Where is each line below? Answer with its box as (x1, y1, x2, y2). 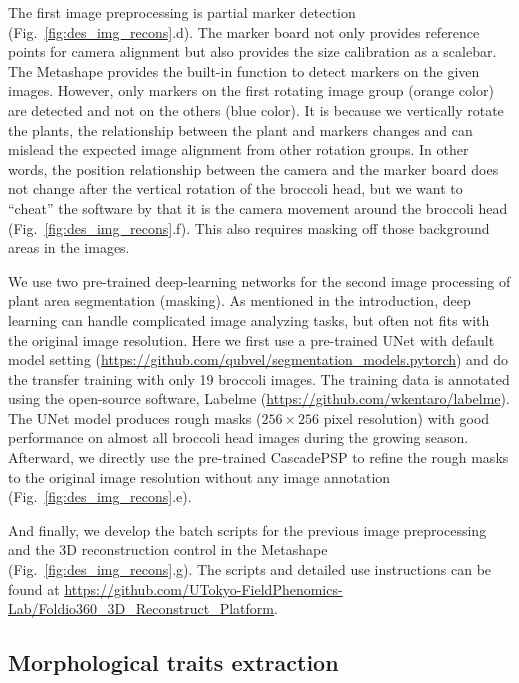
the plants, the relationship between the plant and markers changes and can (8, 119, 473, 140)
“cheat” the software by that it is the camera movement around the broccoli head (8, 197, 508, 218)
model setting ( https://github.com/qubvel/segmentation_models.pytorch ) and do (8, 349, 509, 370)
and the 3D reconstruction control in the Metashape (8, 539, 328, 560)
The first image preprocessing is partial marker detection (8, 2, 356, 22)
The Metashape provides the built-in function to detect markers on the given (8, 60, 480, 81)
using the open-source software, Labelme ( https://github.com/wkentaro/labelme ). (8, 388, 510, 409)
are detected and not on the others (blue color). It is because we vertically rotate (8, 99, 504, 120)
